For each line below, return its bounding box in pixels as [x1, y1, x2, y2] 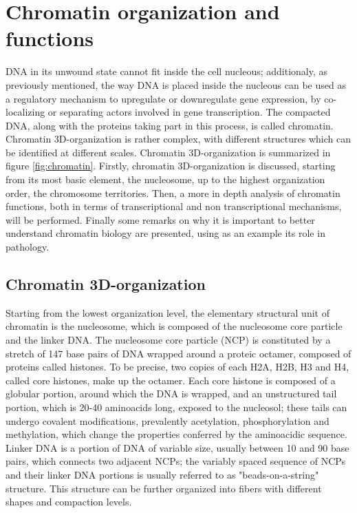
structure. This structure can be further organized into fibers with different [6, 481, 322, 495]
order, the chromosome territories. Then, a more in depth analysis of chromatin [6, 185, 340, 200]
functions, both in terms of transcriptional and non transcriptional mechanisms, [6, 199, 342, 213]
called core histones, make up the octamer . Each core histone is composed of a [6, 373, 336, 387]
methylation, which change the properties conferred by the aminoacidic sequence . [6, 427, 347, 441]
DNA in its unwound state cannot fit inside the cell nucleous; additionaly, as [6, 64, 328, 78]
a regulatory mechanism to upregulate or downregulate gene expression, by [6, 91, 321, 105]
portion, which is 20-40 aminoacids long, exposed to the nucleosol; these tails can [6, 399, 347, 414]
